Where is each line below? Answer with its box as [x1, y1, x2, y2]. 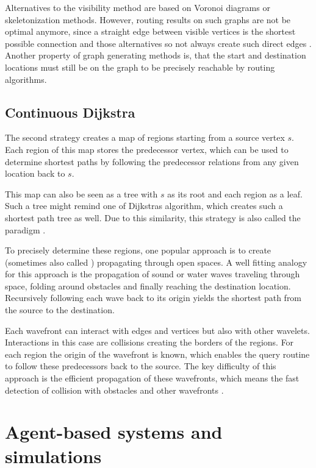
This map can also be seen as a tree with [5, 187, 158, 200]
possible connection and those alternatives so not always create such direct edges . [5, 37, 312, 49]
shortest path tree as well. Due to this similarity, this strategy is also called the [5, 211, 301, 224]
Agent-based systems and [5, 419, 223, 444]
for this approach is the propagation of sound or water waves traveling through [5, 268, 300, 280]
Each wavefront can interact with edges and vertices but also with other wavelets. [5, 324, 310, 336]
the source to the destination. [5, 303, 115, 316]
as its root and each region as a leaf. [167, 187, 303, 200]
